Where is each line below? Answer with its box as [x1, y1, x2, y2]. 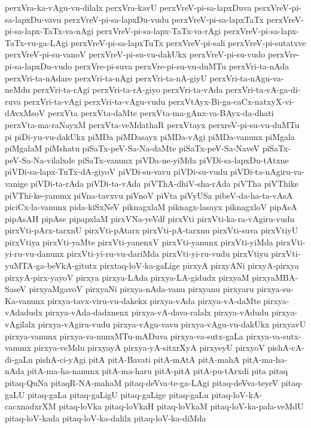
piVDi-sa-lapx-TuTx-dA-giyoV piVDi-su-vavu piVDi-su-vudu [5, 165, 228, 178]
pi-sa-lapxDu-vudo [5, 59, 72, 72]
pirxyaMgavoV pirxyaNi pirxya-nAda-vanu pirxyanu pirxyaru [29, 283, 254, 295]
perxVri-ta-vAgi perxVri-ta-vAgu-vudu [23, 95, 166, 107]
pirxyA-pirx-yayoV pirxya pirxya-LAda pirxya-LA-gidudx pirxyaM [5, 271, 249, 283]
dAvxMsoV [5, 107, 45, 119]
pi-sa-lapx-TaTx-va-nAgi [5, 25, 94, 37]
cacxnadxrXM [5, 400, 56, 412]
